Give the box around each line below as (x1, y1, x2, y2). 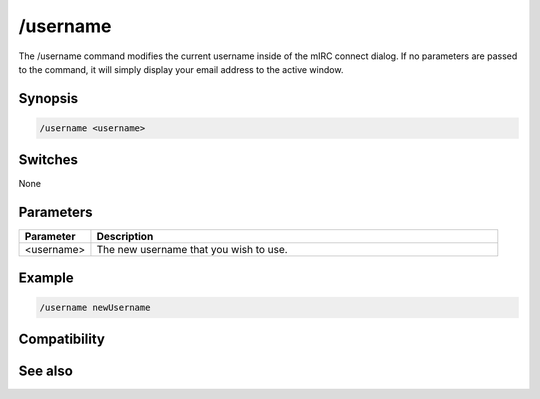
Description (96, 230, 154, 244)
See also (18, 363, 74, 380)
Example (18, 269, 74, 286)
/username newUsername (39, 301, 151, 313)
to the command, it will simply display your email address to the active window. (18, 63, 344, 75)
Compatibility (18, 331, 105, 348)
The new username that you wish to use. (96, 243, 289, 257)
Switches (18, 151, 79, 169)
